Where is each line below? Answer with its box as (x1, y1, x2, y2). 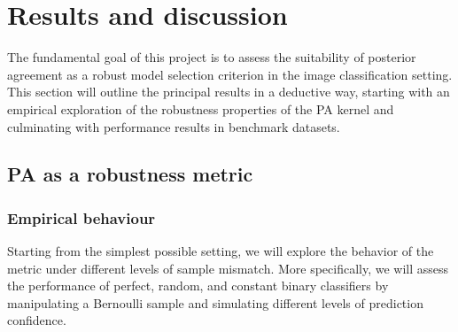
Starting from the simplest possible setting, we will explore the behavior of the (7, 242, 434, 260)
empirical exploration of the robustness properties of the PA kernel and (7, 99, 394, 118)
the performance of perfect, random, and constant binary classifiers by (7, 276, 389, 295)
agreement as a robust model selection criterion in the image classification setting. (7, 65, 453, 83)
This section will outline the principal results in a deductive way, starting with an (7, 82, 450, 101)
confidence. (7, 311, 66, 329)
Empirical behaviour (7, 206, 156, 228)
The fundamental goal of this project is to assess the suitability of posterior (7, 48, 416, 66)
